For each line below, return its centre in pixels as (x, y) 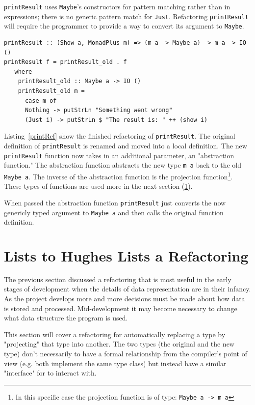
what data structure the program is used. (66, 318)
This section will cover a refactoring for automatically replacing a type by (115, 334)
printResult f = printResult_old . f (65, 62)
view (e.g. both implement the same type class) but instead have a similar (115, 363)
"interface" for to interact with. (50, 373)
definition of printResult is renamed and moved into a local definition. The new (126, 145)
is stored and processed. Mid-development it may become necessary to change (121, 308)
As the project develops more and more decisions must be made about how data (125, 299)
